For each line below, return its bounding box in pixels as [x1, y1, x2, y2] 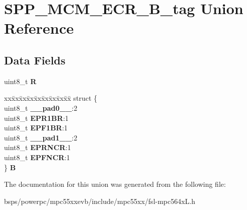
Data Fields [4, 52, 66, 67]
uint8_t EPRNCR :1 [4, 142, 71, 153]
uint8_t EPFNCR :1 [4, 152, 70, 162]
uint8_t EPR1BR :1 [4, 112, 69, 123]
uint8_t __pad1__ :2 [4, 132, 77, 143]
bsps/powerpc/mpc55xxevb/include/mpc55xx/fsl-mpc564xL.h [4, 195, 196, 206]
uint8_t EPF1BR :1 [4, 122, 68, 133]
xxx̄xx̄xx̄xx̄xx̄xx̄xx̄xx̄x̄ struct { [4, 93, 98, 103]
